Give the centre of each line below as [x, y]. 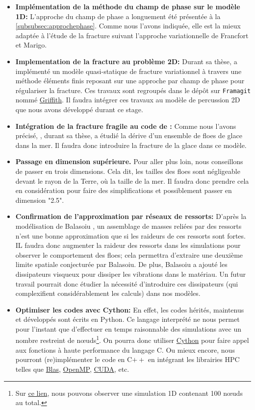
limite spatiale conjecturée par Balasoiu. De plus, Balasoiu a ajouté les [121, 264]
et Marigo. [31, 45]
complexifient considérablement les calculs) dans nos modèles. [108, 293]
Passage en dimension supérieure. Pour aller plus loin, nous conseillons [129, 161]
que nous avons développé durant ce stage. [79, 109]
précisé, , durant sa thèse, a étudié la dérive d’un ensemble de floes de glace [129, 135]
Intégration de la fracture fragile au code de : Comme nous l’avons [126, 126]
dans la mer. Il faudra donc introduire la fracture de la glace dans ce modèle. [131, 145]
